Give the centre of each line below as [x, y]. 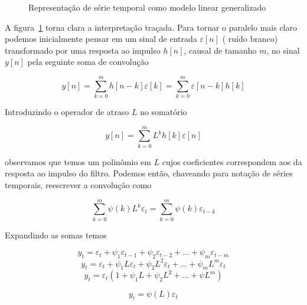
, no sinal [283, 50]
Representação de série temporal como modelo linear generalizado [147, 7]
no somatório [164, 112]
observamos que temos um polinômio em [78, 161]
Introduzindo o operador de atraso [67, 112]
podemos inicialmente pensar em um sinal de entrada [101, 39]
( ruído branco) [250, 39]
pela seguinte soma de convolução [88, 62]
